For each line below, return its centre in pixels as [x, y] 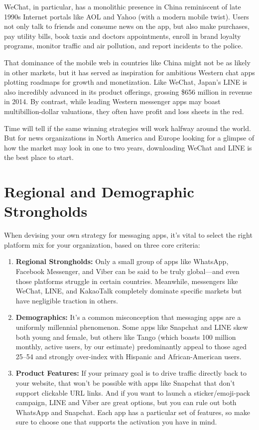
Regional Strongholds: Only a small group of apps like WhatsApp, [122, 261]
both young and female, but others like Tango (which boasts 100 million [126, 337]
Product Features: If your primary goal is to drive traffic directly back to [131, 373]
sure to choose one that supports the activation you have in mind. [116, 422]
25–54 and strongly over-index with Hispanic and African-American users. [129, 356]
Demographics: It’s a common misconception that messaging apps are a [128, 317]
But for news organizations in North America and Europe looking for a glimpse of [129, 138]
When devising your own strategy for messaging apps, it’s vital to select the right [128, 235]
